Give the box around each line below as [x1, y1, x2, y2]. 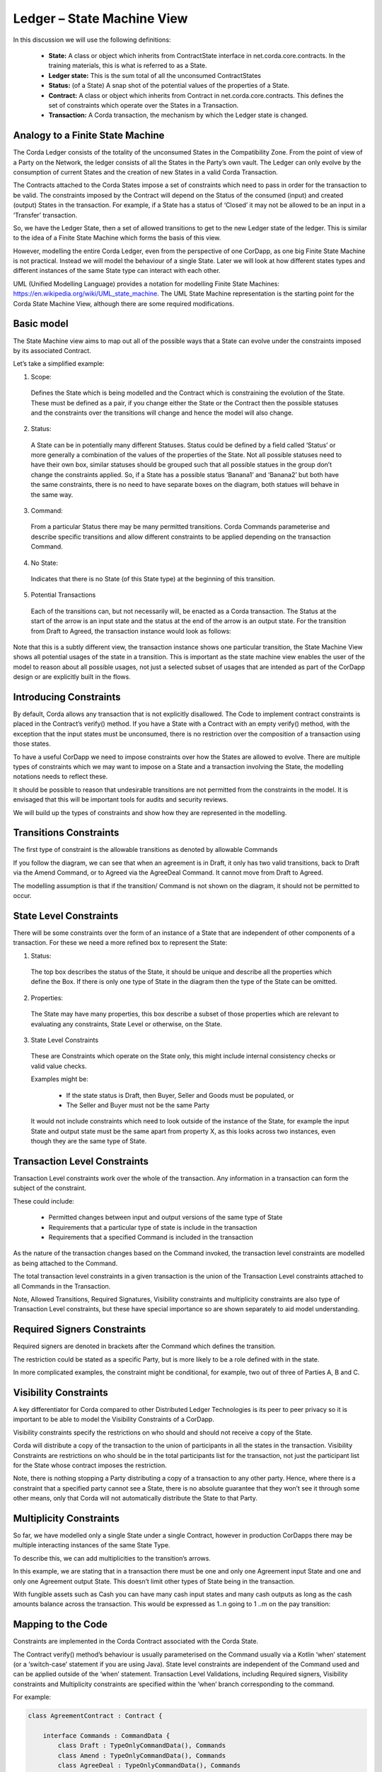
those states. [13, 739, 51, 748]
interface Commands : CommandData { [42, 1732, 170, 1739]
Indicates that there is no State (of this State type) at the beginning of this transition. [30, 574, 276, 583]
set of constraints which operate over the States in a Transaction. [48, 101, 239, 109]
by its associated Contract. [13, 346, 91, 354]
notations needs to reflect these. [13, 773, 108, 781]
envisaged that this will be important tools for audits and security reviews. [13, 795, 228, 804]
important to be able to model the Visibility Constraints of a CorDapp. [13, 1415, 215, 1424]
